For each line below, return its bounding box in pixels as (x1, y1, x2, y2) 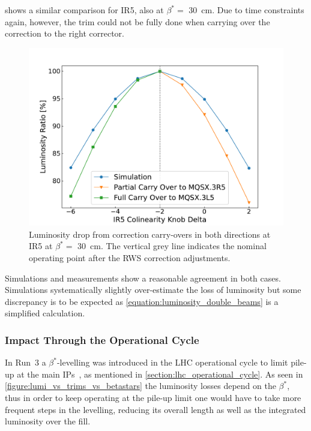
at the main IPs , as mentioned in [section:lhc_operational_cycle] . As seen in (17, 367, 303, 380)
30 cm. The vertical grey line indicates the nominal (77, 240, 267, 252)
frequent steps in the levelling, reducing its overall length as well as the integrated (5, 403, 306, 415)
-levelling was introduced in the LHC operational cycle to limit (56, 356, 288, 369)
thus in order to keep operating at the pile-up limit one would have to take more (5, 391, 301, 403)
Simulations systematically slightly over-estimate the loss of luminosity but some (5, 283, 301, 296)
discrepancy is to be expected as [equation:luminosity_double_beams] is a (5, 295, 279, 307)
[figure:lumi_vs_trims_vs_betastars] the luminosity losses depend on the (5, 379, 276, 392)
